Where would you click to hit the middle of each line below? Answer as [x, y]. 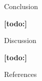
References [20, 74]
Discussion [20, 40]
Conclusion [21, 6]
